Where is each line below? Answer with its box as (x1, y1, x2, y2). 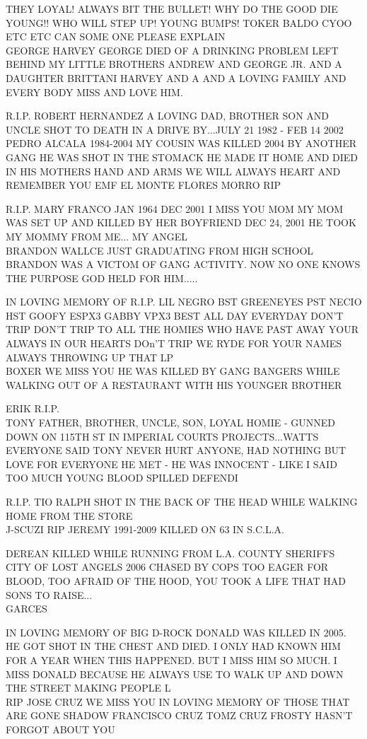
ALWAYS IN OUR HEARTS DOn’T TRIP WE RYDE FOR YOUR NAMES (6, 336, 342, 351)
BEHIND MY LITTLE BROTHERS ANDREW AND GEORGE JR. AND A (6, 57, 342, 71)
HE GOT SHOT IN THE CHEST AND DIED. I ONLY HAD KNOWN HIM (6, 639, 341, 653)
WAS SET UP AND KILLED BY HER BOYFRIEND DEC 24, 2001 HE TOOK (6, 215, 356, 230)
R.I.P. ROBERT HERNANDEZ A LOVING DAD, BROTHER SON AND (6, 108, 330, 123)
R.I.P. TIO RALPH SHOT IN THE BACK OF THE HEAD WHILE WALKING (6, 494, 358, 508)
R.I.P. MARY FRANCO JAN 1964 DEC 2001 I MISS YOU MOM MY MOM (6, 201, 344, 216)
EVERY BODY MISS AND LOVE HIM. (6, 84, 183, 99)
